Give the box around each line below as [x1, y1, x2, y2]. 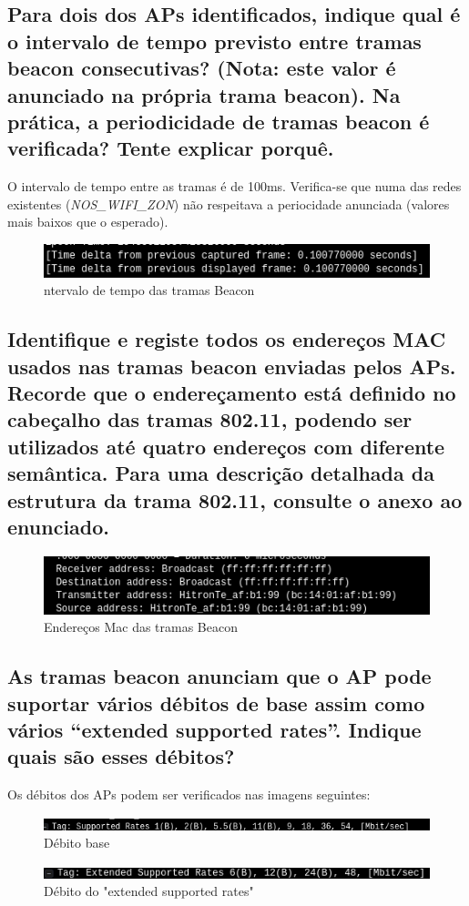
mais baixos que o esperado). [7, 212, 168, 231]
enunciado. [7, 512, 110, 540]
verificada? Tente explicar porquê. [7, 134, 334, 162]
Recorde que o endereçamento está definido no [7, 379, 456, 406]
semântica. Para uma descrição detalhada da [7, 459, 434, 487]
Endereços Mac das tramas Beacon [44, 617, 238, 636]
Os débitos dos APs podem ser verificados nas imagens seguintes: [7, 785, 371, 804]
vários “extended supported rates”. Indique [7, 715, 422, 743]
